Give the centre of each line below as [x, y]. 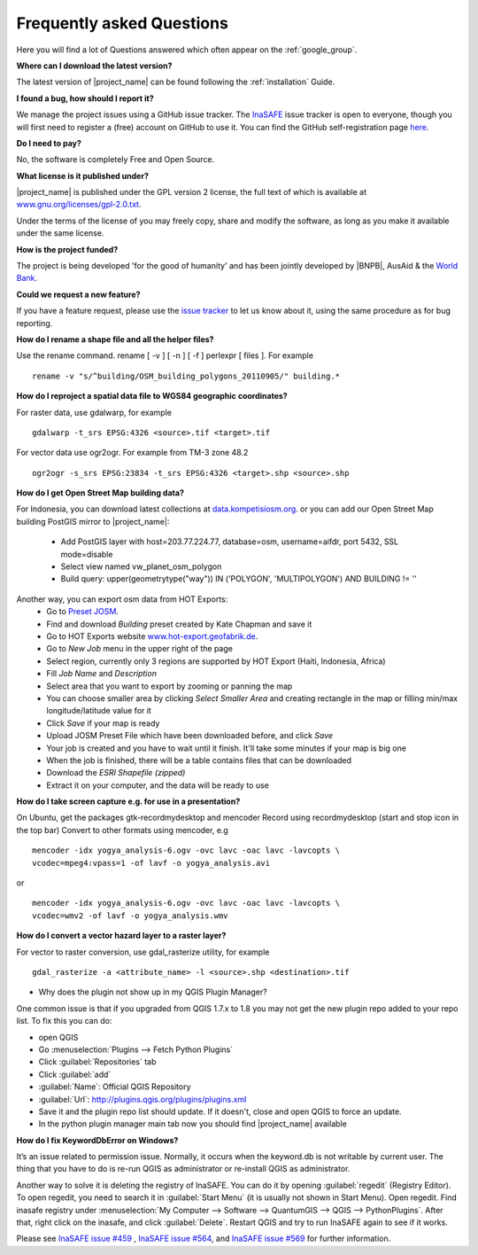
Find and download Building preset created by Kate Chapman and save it [179, 624]
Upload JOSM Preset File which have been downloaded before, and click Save [190, 736]
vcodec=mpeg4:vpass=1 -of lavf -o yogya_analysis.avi [151, 863]
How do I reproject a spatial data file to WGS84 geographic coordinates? [152, 396]
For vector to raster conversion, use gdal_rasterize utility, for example [143, 952]
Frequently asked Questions [123, 23]
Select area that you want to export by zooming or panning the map [170, 686]
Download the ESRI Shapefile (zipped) [116, 773]
